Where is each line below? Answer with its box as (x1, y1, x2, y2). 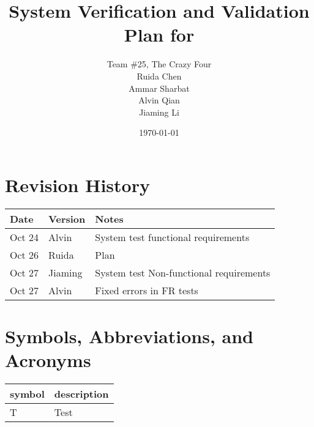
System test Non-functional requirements (95, 265, 271, 280)
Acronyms (5, 347, 91, 373)
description (54, 387, 109, 401)
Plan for (124, 22, 195, 47)
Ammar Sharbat (129, 81, 190, 94)
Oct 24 (10, 229, 39, 244)
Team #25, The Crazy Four (107, 58, 212, 70)
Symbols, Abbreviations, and (5, 324, 253, 348)
